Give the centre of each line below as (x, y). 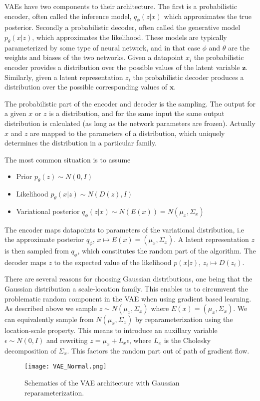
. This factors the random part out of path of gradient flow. (158, 350)
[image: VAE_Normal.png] (66, 367)
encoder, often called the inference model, (68, 16)
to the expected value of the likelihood (113, 262)
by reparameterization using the (184, 319)
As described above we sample (51, 308)
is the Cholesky (187, 340)
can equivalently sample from (49, 319)
